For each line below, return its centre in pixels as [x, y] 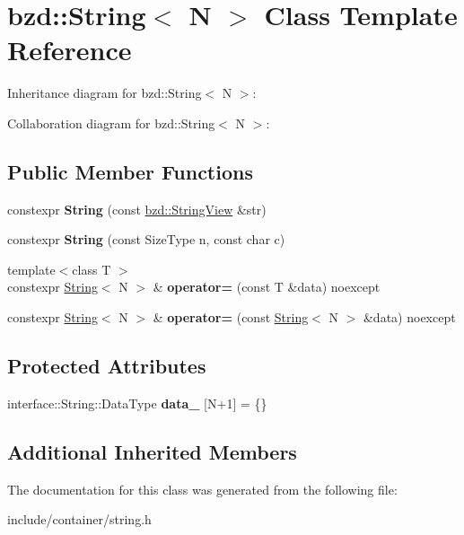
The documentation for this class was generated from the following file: [202, 489]
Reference [70, 50]
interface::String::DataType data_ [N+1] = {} [137, 403]
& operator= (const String [231, 317]
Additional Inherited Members [152, 451]
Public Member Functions [130, 171]
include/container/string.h [79, 519]
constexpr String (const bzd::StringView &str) [137, 209]
